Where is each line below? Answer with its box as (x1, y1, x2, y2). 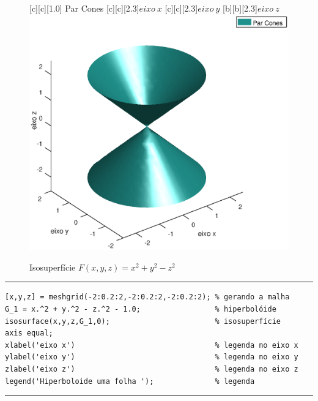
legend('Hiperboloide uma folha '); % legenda (5, 377, 255, 386)
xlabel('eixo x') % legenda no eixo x (5, 340, 298, 350)
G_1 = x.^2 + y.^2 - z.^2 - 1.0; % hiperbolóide (5, 305, 276, 314)
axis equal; (5, 329, 53, 338)
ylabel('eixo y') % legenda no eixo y (5, 353, 298, 362)
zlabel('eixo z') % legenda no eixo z (5, 365, 298, 373)
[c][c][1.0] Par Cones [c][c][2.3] (29, 2, 139, 14)
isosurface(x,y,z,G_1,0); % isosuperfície (5, 317, 281, 326)
